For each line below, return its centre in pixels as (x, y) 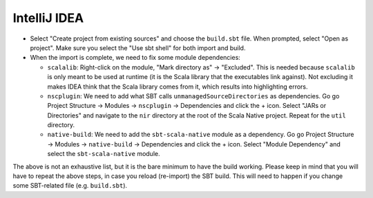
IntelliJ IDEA (48, 18)
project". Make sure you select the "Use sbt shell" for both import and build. (138, 47)
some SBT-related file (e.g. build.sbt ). (70, 186)
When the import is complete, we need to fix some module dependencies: (135, 58)
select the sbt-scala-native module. (104, 154)
